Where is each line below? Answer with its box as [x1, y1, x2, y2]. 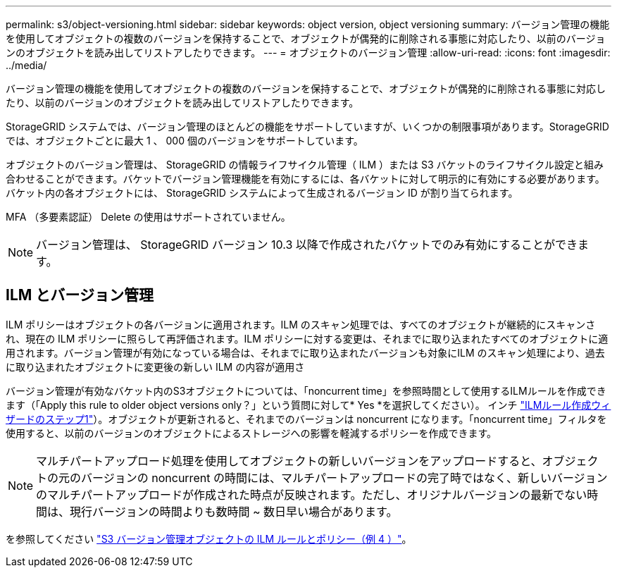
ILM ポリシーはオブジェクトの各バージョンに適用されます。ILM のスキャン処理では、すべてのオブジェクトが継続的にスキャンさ [6, 318, 596, 331]
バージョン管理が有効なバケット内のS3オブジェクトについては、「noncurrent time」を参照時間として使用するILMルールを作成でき [6, 384, 606, 397]
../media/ [6, 59, 47, 71]
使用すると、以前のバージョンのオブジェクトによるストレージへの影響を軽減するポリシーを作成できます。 [6, 426, 497, 439]
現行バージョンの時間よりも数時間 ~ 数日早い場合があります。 [70, 504, 398, 519]
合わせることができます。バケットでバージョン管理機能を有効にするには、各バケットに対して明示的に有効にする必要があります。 [6, 173, 605, 185]
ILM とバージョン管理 [6, 286, 154, 304]
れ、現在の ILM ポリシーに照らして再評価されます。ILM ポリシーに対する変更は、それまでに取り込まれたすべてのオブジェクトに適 [6, 332, 609, 345]
